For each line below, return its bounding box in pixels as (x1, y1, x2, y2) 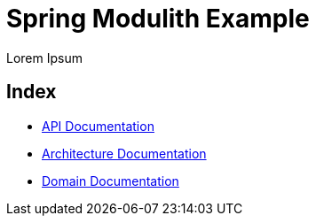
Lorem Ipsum (6, 50, 83, 65)
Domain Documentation (42, 173, 179, 188)
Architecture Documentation (42, 145, 207, 161)
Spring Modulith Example (6, 4, 310, 34)
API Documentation (42, 118, 154, 134)
